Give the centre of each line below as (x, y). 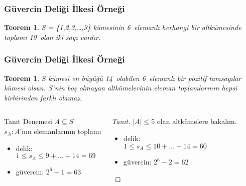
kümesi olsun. (25, 88)
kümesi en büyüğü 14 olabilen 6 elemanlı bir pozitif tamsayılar (145, 78)
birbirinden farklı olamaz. (43, 97)
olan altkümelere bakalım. (197, 121)
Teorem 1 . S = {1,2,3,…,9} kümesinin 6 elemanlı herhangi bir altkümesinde (123, 27)
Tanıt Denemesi (28, 121)
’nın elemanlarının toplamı (60, 131)
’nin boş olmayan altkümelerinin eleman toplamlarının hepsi (145, 88)
